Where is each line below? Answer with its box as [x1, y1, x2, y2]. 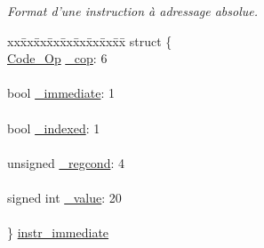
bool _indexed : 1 [7, 118, 100, 137]
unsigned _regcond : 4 [7, 153, 124, 172]
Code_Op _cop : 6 [7, 49, 108, 68]
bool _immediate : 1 [7, 84, 115, 102]
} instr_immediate [7, 223, 109, 242]
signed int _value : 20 [7, 188, 122, 206]
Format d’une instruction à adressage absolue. [7, 2, 258, 20]
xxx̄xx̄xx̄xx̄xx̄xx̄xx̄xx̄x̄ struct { [7, 31, 172, 50]
